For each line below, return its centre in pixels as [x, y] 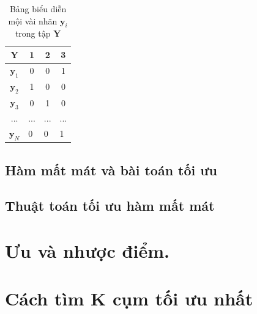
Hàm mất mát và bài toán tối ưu [111, 170]
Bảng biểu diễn [38, 9]
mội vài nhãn [33, 20]
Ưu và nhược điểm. [87, 250]
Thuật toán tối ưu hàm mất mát [110, 206]
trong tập [33, 33]
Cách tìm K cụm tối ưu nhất [129, 298]
